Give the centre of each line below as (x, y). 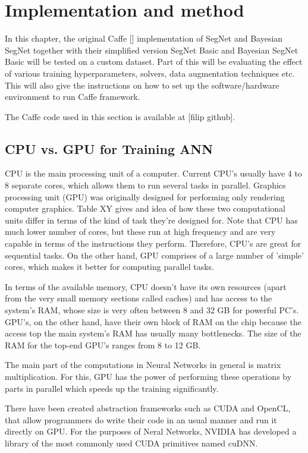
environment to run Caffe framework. (73, 97)
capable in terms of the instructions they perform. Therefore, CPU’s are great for (153, 243)
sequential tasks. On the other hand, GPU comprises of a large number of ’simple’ (154, 255)
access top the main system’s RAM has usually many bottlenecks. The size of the (153, 333)
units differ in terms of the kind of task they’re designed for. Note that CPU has (151, 220)
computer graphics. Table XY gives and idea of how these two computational (145, 208)
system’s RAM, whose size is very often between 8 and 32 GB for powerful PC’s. (152, 310)
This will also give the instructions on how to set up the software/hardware (142, 85)
